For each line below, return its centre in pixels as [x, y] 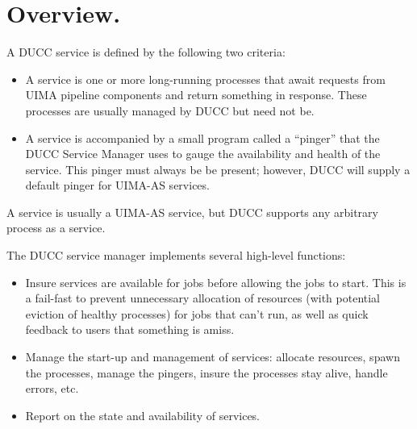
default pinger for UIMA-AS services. [117, 185]
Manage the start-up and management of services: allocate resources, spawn [213, 357]
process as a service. [56, 228]
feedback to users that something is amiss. [130, 329]
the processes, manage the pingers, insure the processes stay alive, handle [206, 372]
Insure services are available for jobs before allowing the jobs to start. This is [216, 282]
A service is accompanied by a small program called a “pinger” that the [202, 137]
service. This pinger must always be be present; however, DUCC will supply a [218, 169]
